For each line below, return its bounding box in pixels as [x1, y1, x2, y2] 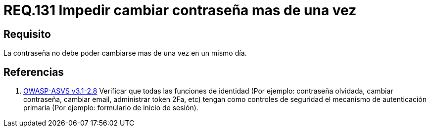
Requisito [3, 28, 51, 40]
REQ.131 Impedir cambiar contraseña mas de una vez [3, 2, 357, 19]
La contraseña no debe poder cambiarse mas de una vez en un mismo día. [3, 49, 247, 58]
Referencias [3, 65, 64, 78]
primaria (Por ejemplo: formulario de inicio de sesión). [23, 103, 198, 112]
